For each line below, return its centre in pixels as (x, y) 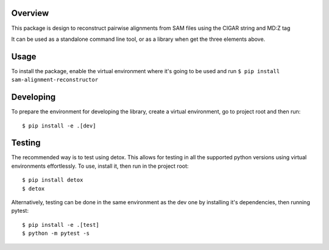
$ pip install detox (53, 180)
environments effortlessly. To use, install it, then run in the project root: (100, 166)
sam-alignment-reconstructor (55, 80)
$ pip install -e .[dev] (59, 126)
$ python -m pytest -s (56, 234)
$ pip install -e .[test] (61, 225)
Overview (30, 13)
